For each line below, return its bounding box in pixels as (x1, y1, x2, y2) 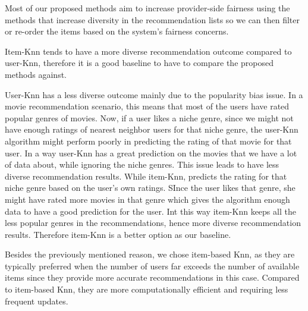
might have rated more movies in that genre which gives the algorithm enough (5, 193, 290, 205)
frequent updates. (5, 294, 68, 307)
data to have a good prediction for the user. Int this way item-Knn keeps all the (5, 205, 296, 217)
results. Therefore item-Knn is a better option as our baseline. (5, 228, 231, 240)
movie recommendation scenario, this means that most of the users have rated (5, 100, 290, 112)
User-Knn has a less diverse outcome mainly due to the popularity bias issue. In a (5, 88, 303, 100)
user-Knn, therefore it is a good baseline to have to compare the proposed (5, 56, 274, 69)
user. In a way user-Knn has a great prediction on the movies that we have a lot (5, 146, 297, 159)
